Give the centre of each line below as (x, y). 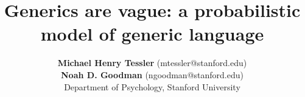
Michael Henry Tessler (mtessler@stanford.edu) (152, 63)
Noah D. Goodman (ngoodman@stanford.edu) (152, 74)
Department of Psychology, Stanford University (152, 86)
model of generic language (152, 34)
